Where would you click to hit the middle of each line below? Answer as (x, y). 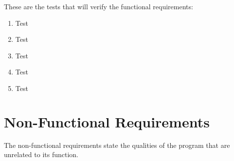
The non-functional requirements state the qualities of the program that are (117, 145)
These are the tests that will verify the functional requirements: (99, 6)
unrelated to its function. (41, 154)
